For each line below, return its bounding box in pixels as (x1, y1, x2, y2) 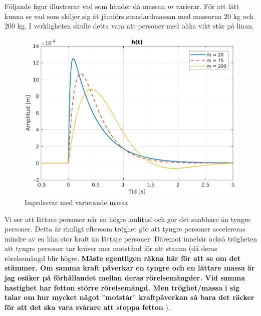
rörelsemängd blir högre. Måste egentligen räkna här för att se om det (5, 252, 241, 263)
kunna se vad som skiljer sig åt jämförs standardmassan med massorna (5, 10, 222, 21)
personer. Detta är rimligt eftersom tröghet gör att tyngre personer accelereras (5, 223, 245, 234)
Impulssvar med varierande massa (25, 196, 128, 207)
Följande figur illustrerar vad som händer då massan (5, 1, 165, 11)
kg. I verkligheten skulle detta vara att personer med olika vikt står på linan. (17, 20, 254, 31)
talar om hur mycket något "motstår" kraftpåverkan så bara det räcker (5, 292, 254, 302)
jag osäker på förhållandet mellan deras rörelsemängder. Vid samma (5, 272, 245, 283)
